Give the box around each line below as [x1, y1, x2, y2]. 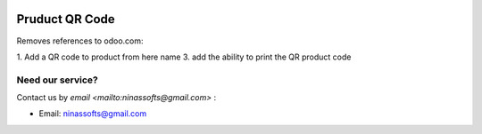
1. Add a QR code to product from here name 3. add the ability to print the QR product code [16, 51, 352, 62]
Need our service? [16, 74, 98, 86]
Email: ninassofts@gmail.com [38, 108, 147, 119]
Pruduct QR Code [16, 12, 115, 27]
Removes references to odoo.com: [16, 35, 144, 46]
